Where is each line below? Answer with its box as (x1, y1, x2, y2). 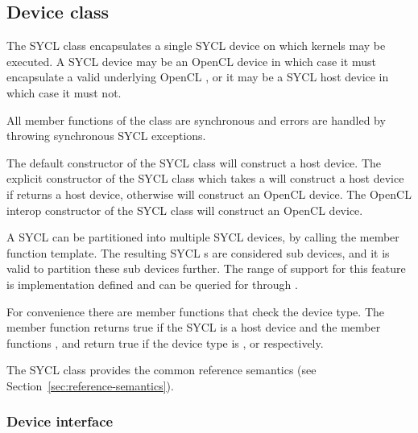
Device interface (6, 411, 114, 431)
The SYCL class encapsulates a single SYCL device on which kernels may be (6, 37, 386, 54)
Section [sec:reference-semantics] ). (6, 377, 174, 394)
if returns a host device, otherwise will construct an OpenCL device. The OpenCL (6, 185, 412, 202)
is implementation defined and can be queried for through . (6, 275, 298, 292)
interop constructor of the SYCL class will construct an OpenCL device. (6, 201, 363, 218)
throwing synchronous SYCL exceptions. (6, 127, 206, 144)
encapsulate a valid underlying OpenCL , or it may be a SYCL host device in (6, 68, 389, 85)
